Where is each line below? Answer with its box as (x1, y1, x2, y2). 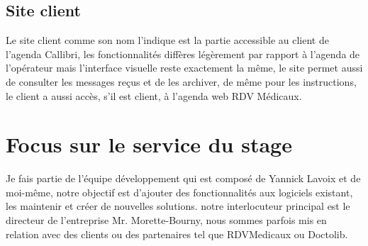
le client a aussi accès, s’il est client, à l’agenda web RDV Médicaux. (6, 88, 302, 103)
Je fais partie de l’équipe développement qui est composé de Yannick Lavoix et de (6, 171, 361, 186)
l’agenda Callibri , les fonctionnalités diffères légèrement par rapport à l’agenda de (6, 46, 360, 61)
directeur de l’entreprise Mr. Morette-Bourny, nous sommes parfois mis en (6, 213, 327, 228)
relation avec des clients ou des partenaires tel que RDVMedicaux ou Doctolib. (6, 226, 348, 241)
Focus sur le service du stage (6, 130, 292, 159)
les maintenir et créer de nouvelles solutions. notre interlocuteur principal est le (6, 199, 350, 213)
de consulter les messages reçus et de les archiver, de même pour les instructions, (6, 74, 357, 89)
